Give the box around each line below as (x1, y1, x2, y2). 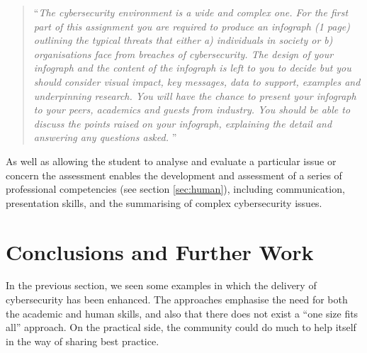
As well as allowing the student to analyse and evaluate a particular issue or (6, 153, 337, 168)
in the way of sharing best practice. (6, 333, 159, 348)
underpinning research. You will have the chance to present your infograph (33, 88, 356, 103)
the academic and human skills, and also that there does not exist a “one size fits (6, 306, 358, 320)
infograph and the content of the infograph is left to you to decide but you (33, 60, 351, 75)
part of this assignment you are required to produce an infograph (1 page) (33, 18, 351, 33)
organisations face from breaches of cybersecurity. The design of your (33, 46, 334, 61)
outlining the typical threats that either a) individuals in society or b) (33, 33, 333, 47)
